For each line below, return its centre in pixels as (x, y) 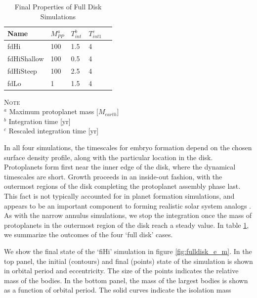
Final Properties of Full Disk (58, 6)
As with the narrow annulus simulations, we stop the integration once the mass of (128, 215)
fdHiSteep (22, 70)
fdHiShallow (26, 58)
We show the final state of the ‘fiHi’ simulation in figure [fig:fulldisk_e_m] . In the (128, 251)
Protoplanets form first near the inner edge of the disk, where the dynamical (120, 167)
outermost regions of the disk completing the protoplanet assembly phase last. (122, 186)
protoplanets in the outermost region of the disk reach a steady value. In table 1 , (127, 225)
